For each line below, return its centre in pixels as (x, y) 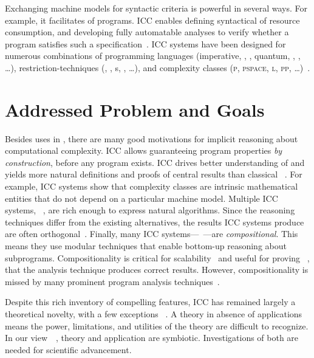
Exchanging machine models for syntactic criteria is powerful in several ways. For (156, 8)
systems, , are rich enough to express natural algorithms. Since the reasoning (150, 210)
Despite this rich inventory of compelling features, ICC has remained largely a (150, 302)
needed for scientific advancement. (68, 349)
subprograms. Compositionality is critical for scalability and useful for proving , (157, 257)
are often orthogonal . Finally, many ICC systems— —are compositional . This (152, 234)
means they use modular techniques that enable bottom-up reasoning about (146, 246)
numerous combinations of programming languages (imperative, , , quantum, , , (153, 56)
